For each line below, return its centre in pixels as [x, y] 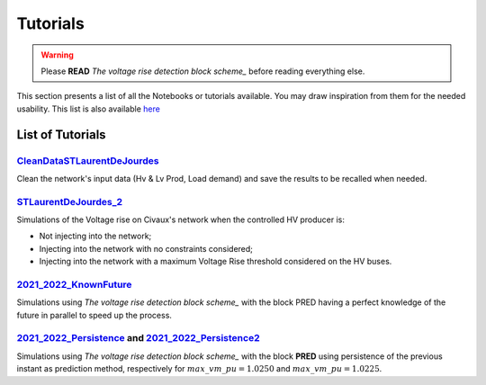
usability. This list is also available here [89, 109]
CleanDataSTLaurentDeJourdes [88, 160]
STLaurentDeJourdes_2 [70, 201]
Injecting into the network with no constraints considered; [146, 248]
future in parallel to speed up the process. [94, 315]
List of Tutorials [62, 134]
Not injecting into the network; [95, 236]
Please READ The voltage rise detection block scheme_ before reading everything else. [203, 71]
